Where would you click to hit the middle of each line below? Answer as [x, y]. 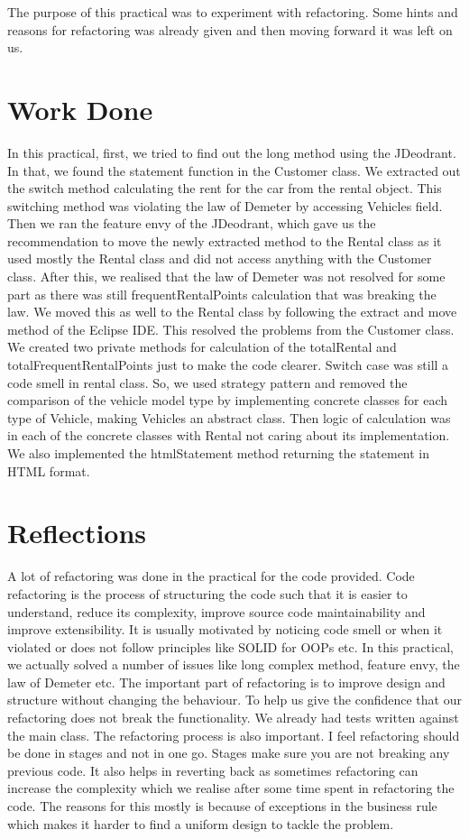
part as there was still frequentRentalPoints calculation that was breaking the [222, 294]
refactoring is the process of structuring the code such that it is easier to [207, 593]
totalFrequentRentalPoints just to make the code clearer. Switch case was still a [228, 365]
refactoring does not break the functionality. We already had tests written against [233, 718]
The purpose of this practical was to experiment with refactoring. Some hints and [233, 12]
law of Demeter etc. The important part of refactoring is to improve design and [226, 682]
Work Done [80, 109]
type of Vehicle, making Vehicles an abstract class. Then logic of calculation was [229, 417]
